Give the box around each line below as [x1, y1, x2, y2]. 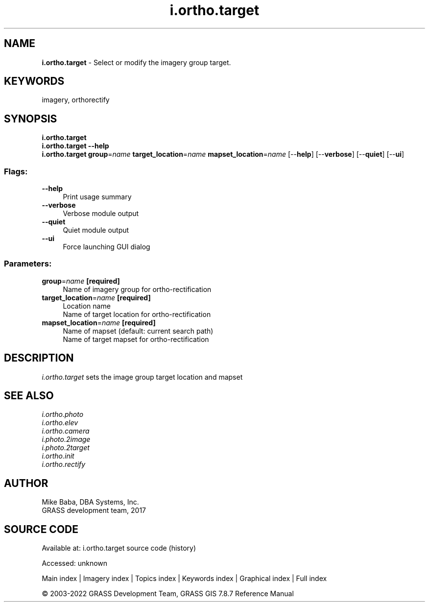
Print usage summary [63, 193, 132, 201]
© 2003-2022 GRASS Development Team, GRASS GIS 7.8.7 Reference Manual [42, 589, 294, 598]
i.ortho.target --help [42, 142, 109, 150]
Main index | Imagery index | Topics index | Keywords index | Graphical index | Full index [42, 574, 327, 583]
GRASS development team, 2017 [42, 506, 146, 515]
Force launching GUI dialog [63, 242, 150, 251]
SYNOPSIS [4, 112, 57, 125]
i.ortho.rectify [42, 460, 86, 469]
